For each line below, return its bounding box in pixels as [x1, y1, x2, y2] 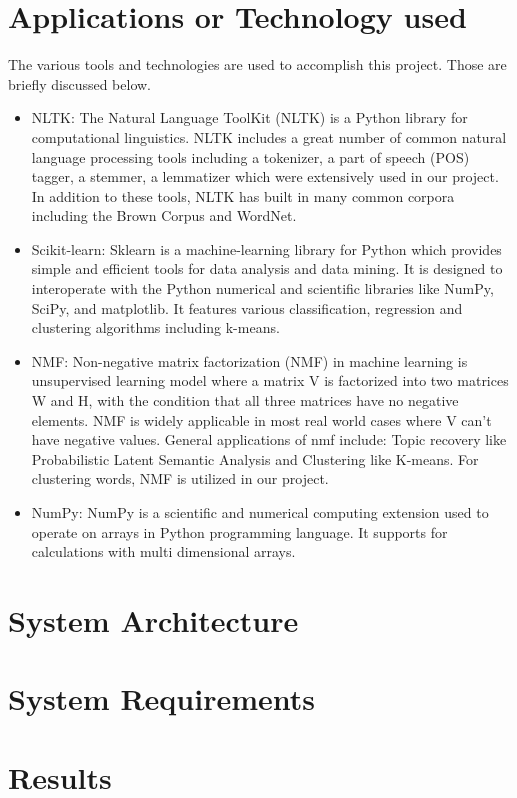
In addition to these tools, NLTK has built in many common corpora [31, 185, 455, 206]
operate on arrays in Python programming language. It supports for [31, 521, 448, 542]
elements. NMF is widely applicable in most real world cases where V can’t [31, 409, 492, 430]
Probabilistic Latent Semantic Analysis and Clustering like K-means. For [31, 448, 479, 469]
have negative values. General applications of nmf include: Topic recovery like [31, 429, 507, 450]
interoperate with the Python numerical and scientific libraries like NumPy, [31, 278, 494, 299]
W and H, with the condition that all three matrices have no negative [31, 390, 459, 411]
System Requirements [8, 678, 315, 719]
